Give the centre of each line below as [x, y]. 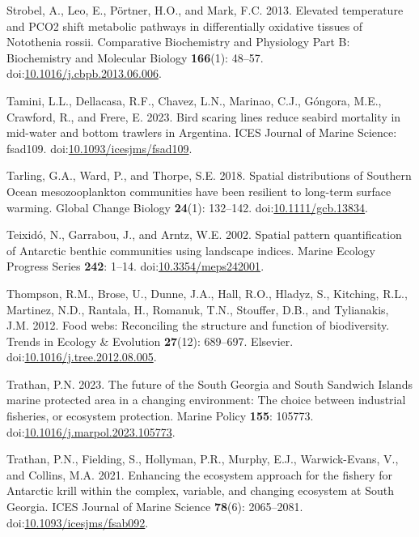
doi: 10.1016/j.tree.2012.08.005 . [82, 357]
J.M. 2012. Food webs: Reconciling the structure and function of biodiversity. [198, 325]
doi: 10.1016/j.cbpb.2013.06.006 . [84, 73]
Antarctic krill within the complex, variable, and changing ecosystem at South [201, 490]
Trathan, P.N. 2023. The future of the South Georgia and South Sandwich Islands [209, 384]
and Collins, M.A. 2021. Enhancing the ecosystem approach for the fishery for [200, 474]
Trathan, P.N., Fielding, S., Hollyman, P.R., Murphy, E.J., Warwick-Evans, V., [203, 459]
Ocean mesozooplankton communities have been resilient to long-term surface [199, 191]
